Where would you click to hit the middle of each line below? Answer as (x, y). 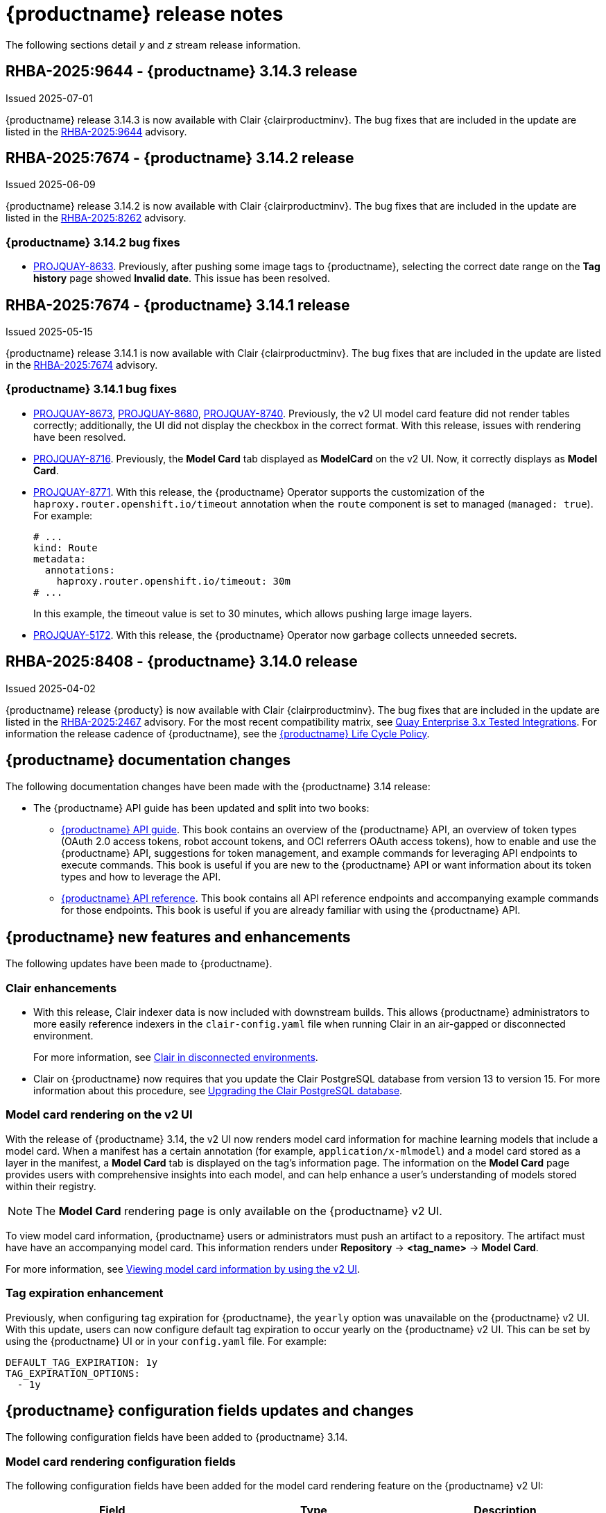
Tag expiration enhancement (85, 1293)
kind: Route (66, 547)
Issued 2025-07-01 (49, 98)
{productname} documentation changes (148, 760)
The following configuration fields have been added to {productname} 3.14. (177, 1437)
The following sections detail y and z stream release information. (153, 44)
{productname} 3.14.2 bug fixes (93, 242)
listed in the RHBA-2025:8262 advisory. (96, 218)
